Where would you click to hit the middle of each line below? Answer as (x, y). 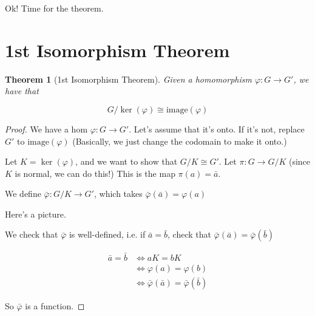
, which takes (118, 194)
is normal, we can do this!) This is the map (95, 173)
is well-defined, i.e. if (107, 234)
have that (22, 91)
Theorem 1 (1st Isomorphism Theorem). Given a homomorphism (128, 79)
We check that (32, 234)
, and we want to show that (127, 161)
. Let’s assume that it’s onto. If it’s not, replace (217, 129)
